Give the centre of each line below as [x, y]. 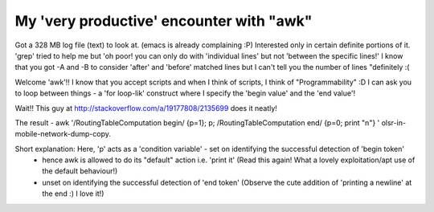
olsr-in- [393, 122]
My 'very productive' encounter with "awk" [164, 21]
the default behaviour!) [80, 171]
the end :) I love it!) [73, 194]
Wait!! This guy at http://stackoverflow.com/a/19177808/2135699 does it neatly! [146, 108]
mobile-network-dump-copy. [63, 134]
